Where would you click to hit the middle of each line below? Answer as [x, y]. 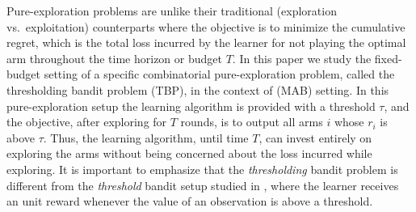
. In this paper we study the [302, 58]
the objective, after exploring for [87, 122]
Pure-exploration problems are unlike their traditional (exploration [172, 11]
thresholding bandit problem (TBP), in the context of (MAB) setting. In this [198, 89]
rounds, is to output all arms [252, 122]
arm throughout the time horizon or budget [114, 58]
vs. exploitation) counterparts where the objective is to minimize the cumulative [206, 26]
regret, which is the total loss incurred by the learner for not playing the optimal [206, 42]
